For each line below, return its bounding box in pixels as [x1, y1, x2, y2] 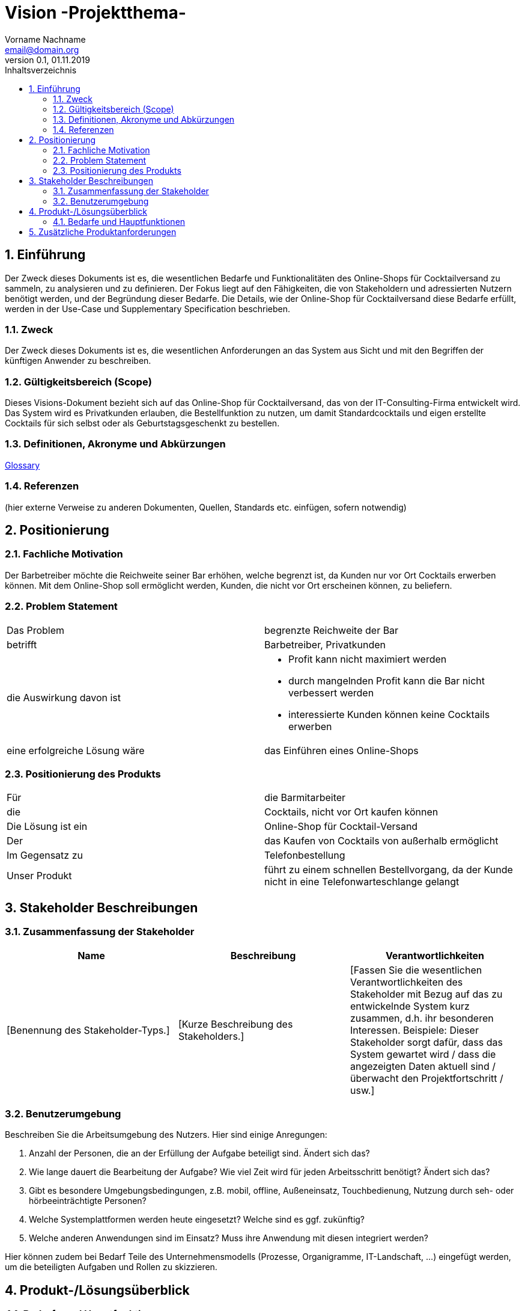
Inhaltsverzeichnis [5, 64, 77, 75]
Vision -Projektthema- [5, 2, 186, 23]
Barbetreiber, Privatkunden [264, 638, 386, 651]
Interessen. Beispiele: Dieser [350, 1024, 479, 1036]
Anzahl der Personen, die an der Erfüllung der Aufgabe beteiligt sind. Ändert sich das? [29, 1148, 370, 1159]
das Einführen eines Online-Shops [264, 744, 419, 757]
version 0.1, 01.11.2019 [5, 54, 90, 65]
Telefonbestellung [264, 849, 345, 862]
